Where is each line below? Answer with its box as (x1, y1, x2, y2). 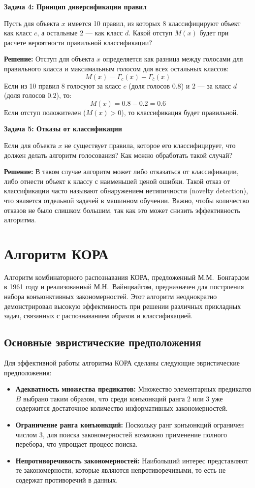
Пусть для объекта (4, 18, 60, 28)
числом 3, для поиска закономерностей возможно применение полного (15, 429, 227, 439)
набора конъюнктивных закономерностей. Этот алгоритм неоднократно (4, 291, 217, 301)
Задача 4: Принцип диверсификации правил (4, 1, 147, 11)
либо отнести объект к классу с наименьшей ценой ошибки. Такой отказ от (4, 176, 230, 186)
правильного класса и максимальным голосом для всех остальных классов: (4, 63, 229, 73)
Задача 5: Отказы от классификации (4, 123, 122, 134)
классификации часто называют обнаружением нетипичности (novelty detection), (4, 185, 248, 196)
